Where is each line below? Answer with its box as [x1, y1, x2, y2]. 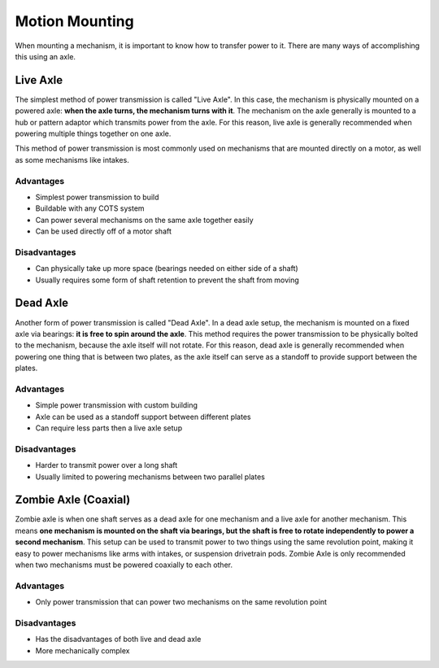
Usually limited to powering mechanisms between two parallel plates [35, 472, 266, 482]
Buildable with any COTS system [35, 203, 146, 213]
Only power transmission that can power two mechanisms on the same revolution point [35, 597, 328, 607]
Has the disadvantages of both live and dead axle [35, 635, 202, 644]
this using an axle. [15, 51, 76, 61]
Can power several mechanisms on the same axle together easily [35, 215, 254, 225]
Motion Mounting [15, 12, 134, 30]
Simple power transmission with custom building [35, 400, 198, 410]
